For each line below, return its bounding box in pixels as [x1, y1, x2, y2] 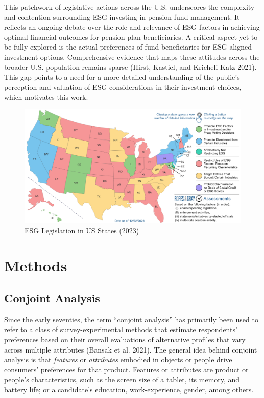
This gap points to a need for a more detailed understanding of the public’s [4, 72, 240, 82]
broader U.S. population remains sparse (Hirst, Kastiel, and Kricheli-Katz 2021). [4, 61, 257, 72]
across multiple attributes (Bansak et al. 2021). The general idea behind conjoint [4, 344, 257, 355]
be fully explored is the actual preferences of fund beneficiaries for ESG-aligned [4, 41, 252, 52]
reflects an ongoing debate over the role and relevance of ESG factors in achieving [4, 21, 260, 32]
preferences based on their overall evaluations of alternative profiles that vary [4, 334, 246, 345]
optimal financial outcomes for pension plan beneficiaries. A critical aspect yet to [4, 31, 258, 42]
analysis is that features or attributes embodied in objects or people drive [4, 354, 232, 365]
